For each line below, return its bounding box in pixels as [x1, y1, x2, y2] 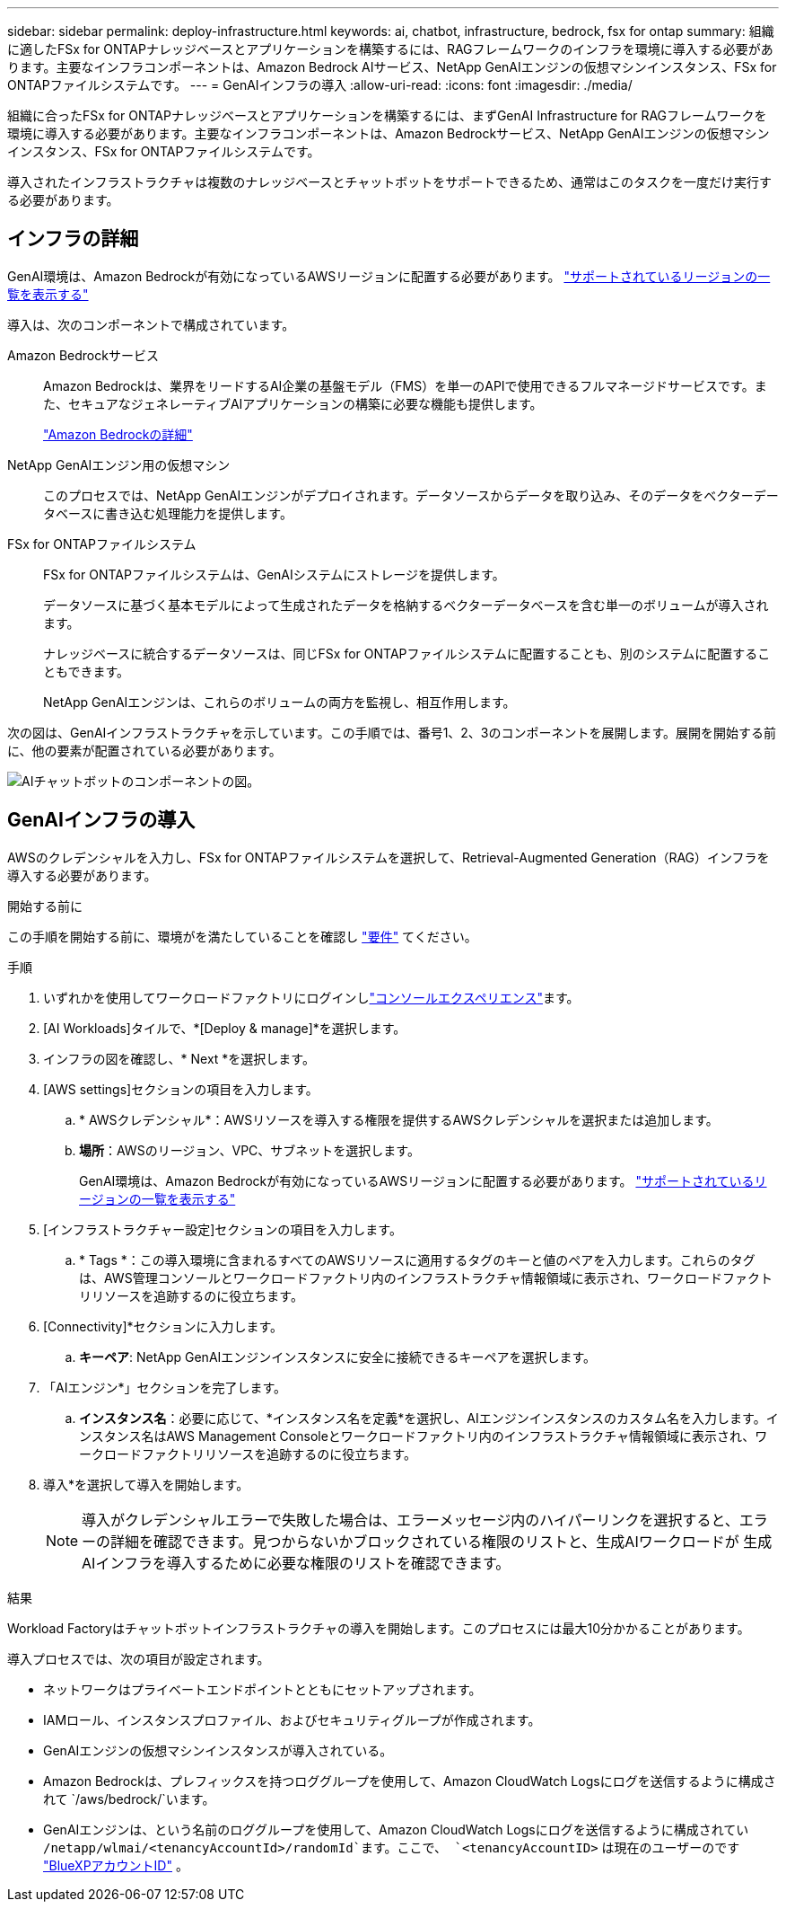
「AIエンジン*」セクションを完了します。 [43, 1379, 287, 1395]
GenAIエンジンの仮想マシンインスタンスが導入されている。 [43, 1742, 393, 1758]
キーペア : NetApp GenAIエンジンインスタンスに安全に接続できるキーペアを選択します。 [79, 1348, 597, 1365]
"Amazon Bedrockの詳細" [43, 426, 193, 442]
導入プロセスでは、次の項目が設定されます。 [7, 1650, 270, 1666]
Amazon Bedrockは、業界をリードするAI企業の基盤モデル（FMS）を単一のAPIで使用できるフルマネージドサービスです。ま [43, 377, 767, 393]
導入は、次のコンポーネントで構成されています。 [7, 316, 295, 332]
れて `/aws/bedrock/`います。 [43, 1790, 215, 1807]
